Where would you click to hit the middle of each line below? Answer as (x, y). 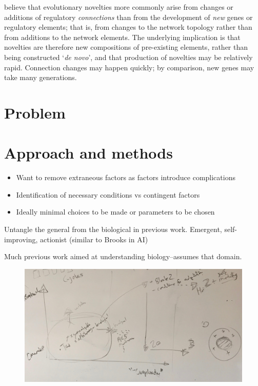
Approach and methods (88, 153)
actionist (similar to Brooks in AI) (94, 239)
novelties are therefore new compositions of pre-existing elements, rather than (126, 47)
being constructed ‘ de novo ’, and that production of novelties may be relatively (128, 57)
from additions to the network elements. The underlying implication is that (122, 37)
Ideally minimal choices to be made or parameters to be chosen (115, 212)
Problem (35, 112)
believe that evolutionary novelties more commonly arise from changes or (119, 7)
